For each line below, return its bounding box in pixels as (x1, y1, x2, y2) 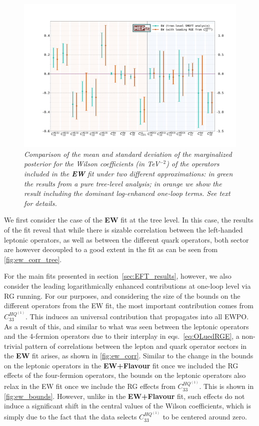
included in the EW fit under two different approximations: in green (24, 168, 233, 179)
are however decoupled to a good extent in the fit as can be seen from (4, 244, 218, 255)
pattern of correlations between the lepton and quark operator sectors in (24, 340, 247, 351)
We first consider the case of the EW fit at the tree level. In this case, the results (4, 215, 253, 225)
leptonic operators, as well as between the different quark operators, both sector (4, 234, 249, 245)
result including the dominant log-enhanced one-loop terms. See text (24, 188, 230, 198)
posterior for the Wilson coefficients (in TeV (24, 158, 159, 169)
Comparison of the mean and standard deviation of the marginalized (24, 148, 232, 159)
